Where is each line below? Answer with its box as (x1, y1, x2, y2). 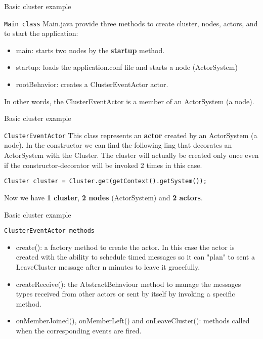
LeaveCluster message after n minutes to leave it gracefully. (16, 261, 200, 272)
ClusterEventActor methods (4, 227, 95, 235)
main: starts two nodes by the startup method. (16, 45, 165, 55)
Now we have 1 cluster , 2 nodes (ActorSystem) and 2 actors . (4, 192, 203, 202)
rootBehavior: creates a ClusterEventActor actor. (16, 79, 168, 90)
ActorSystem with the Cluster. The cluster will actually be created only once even (4, 150, 259, 160)
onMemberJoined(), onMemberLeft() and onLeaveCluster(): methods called (16, 315, 250, 326)
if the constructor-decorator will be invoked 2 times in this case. (4, 159, 202, 170)
